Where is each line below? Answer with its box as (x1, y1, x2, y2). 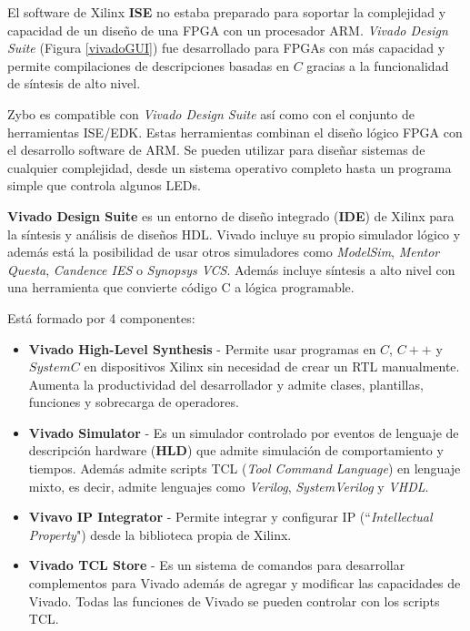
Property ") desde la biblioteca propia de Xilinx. (28, 524, 292, 544)
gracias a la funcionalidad (306, 56, 449, 75)
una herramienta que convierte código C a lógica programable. (7, 278, 355, 297)
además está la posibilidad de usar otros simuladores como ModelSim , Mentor (7, 242, 440, 261)
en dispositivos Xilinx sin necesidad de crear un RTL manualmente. (84, 357, 460, 376)
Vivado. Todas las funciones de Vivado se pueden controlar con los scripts (28, 591, 440, 610)
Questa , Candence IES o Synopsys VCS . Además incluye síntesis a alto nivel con (7, 260, 455, 279)
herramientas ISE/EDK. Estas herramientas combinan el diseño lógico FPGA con (7, 122, 463, 141)
